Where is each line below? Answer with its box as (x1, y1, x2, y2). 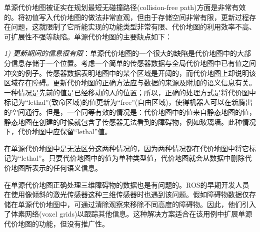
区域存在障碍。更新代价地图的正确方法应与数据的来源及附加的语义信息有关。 (4, 77, 256, 88)
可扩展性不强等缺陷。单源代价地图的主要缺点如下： (4, 31, 172, 41)
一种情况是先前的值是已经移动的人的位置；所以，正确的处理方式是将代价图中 (4, 87, 256, 97)
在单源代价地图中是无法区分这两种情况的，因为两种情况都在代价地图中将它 (4, 143, 249, 153)
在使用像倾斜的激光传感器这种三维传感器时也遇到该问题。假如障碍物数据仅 (4, 189, 249, 200)
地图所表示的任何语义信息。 (10, 162, 102, 173)
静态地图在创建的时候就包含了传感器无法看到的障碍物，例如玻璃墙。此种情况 (4, 116, 256, 127)
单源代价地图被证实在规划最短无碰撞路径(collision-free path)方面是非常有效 (4, 2, 246, 12)
